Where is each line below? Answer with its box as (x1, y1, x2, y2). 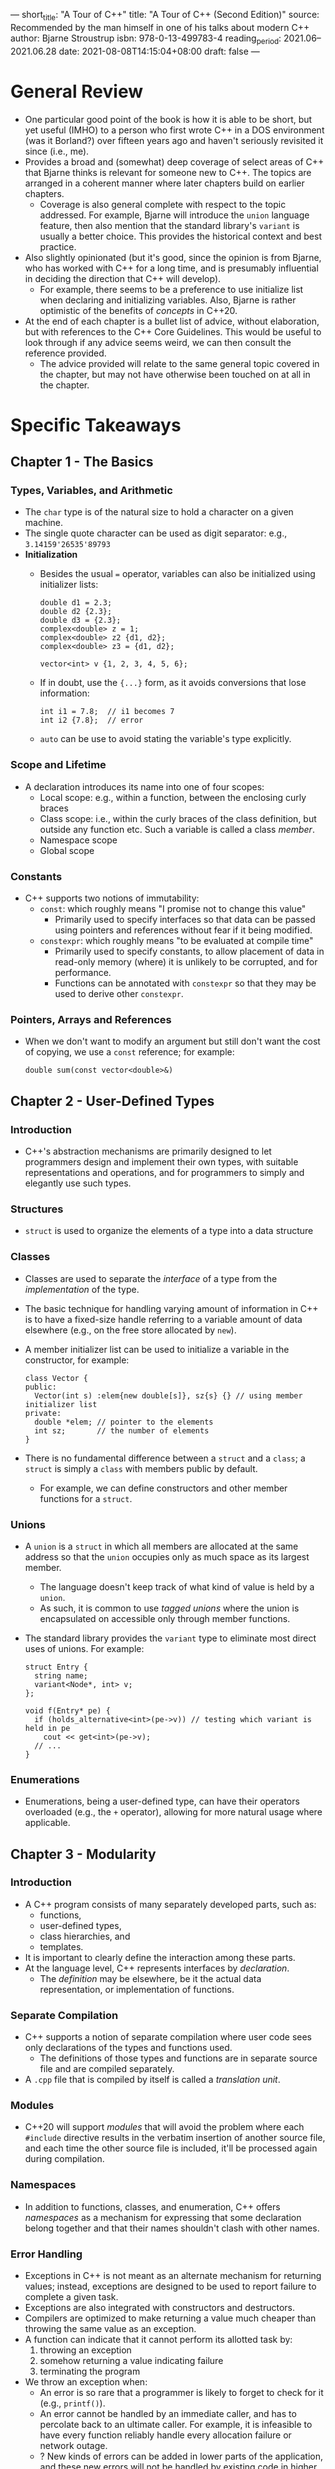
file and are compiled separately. (39, 2063, 175, 2075)
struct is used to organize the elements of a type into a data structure (24, 1225, 314, 1237)
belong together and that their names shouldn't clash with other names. (24, 2222, 320, 2234)
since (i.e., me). (24, 145, 90, 157)
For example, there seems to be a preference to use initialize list (39, 283, 304, 295)
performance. (54, 967, 112, 978)
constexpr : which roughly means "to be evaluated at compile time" (39, 935, 314, 946)
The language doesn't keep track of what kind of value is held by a (39, 1580, 315, 1593)
